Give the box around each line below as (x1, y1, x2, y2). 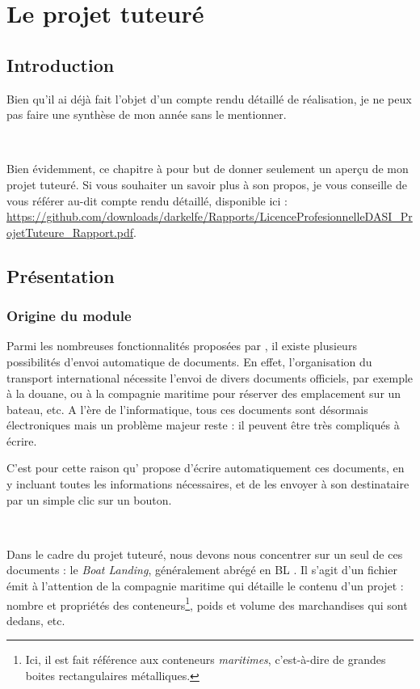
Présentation (6, 263, 115, 288)
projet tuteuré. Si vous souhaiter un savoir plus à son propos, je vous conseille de (6, 175, 407, 192)
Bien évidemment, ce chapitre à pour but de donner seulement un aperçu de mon (6, 160, 409, 177)
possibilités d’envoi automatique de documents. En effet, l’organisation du (6, 353, 372, 370)
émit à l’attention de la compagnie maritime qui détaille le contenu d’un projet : (6, 577, 404, 594)
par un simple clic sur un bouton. (6, 491, 172, 508)
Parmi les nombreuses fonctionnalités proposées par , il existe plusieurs (6, 337, 357, 354)
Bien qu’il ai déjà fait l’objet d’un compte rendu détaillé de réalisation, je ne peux (6, 90, 412, 107)
